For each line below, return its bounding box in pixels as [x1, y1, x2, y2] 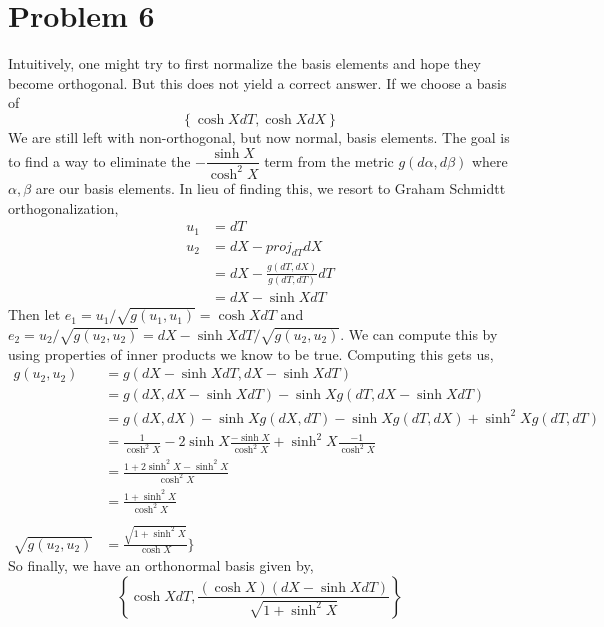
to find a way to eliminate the [8, 150, 191, 171]
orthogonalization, [8, 197, 119, 218]
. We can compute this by [340, 323, 498, 344]
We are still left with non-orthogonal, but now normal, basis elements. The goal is [8, 126, 510, 147]
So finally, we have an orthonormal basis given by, [8, 555, 314, 576]
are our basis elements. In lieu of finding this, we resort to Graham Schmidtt [35, 177, 506, 198]
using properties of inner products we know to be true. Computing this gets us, [8, 343, 494, 364]
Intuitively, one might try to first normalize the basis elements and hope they [8, 53, 481, 74]
